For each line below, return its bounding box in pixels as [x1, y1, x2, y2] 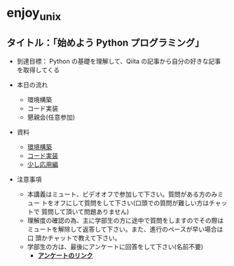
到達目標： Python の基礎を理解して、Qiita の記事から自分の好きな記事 [16, 57, 221, 65]
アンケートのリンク [37, 251, 93, 260]
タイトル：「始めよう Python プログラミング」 [6, 37, 205, 49]
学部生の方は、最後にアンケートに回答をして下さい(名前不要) [27, 242, 204, 251]
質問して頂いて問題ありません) [41, 207, 130, 216]
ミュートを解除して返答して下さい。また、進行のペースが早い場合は [27, 225, 223, 233]
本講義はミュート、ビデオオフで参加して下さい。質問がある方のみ [27, 190, 218, 198]
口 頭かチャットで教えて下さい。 [27, 233, 121, 242]
